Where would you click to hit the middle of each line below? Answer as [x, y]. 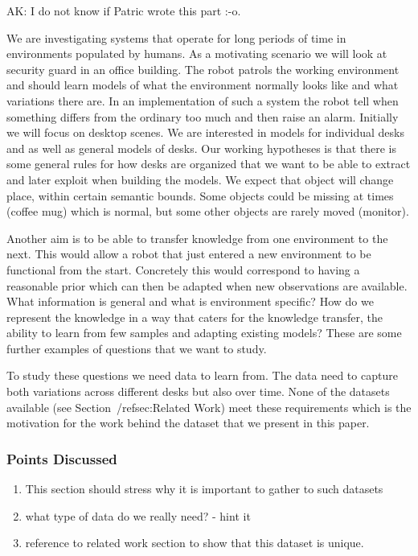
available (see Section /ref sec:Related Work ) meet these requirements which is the [209, 407]
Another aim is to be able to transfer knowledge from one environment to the [197, 238]
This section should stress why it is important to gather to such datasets [204, 489]
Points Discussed [62, 458]
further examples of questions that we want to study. [137, 348]
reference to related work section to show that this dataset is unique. [195, 543]
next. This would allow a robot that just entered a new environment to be [189, 254]
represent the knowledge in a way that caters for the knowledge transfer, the [195, 317]
